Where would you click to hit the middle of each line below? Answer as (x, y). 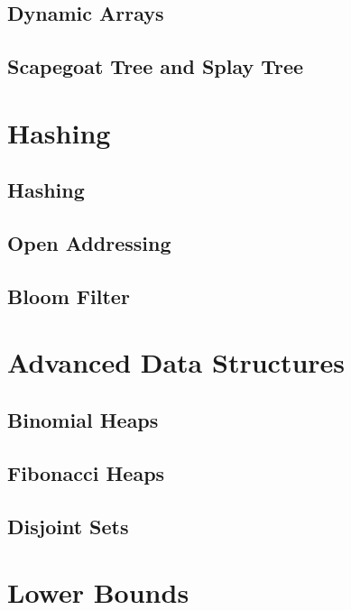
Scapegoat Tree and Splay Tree (156, 66)
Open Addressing (89, 243)
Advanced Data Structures (176, 362)
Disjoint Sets (68, 526)
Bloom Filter (69, 296)
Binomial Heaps (83, 420)
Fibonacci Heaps (86, 472)
